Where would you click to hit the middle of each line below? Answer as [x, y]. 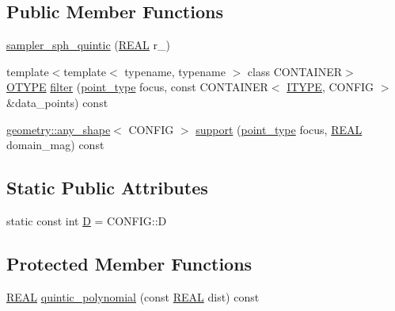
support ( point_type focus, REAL [279, 129]
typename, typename [175, 71]
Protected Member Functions [129, 263]
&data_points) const [57, 102]
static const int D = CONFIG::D [87, 220]
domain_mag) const [55, 145]
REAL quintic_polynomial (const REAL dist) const [133, 296]
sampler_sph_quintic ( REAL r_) [88, 45]
